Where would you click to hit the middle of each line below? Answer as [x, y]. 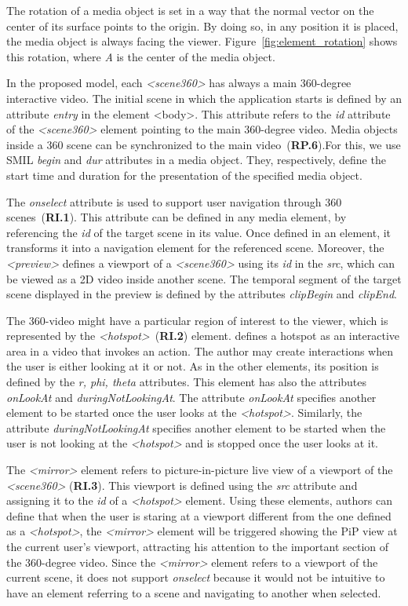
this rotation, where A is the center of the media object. [141, 56]
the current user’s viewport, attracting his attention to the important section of [198, 546]
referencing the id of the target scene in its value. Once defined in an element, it [199, 232]
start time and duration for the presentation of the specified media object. [184, 175]
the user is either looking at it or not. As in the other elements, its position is [193, 366]
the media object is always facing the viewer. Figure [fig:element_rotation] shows [202, 41]
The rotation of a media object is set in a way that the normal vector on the [190, 10]
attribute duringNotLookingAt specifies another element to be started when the [196, 427]
